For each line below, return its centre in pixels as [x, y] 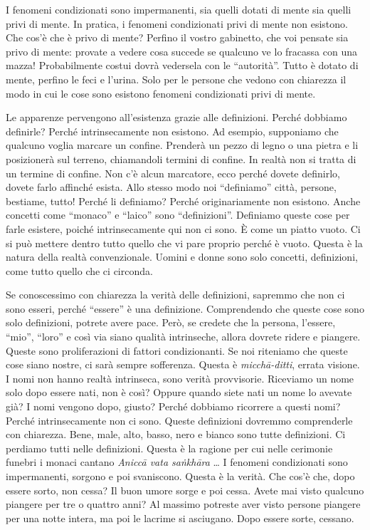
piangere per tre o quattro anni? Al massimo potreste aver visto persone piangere [183, 504]
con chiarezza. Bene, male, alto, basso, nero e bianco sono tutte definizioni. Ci [176, 434]
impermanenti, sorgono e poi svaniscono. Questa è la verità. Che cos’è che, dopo [180, 476]
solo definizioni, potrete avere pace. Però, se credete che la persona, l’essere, [171, 322]
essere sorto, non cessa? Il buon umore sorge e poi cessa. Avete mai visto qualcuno [185, 490]
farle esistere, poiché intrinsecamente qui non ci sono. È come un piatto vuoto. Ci [183, 228]
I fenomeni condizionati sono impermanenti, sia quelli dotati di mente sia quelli [179, 9]
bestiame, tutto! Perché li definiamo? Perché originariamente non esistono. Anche [183, 201]
